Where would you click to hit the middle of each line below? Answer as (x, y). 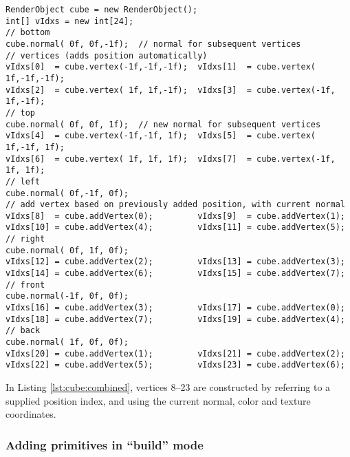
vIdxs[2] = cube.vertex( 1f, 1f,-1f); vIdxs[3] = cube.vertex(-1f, (171, 90)
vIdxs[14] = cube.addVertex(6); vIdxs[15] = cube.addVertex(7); (175, 274)
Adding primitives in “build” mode (105, 444)
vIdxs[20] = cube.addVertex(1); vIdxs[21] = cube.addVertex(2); (175, 353)
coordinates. (31, 414)
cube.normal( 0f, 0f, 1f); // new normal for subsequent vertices (163, 124)
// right (25, 239)
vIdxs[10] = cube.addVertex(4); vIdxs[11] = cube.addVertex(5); (175, 227)
